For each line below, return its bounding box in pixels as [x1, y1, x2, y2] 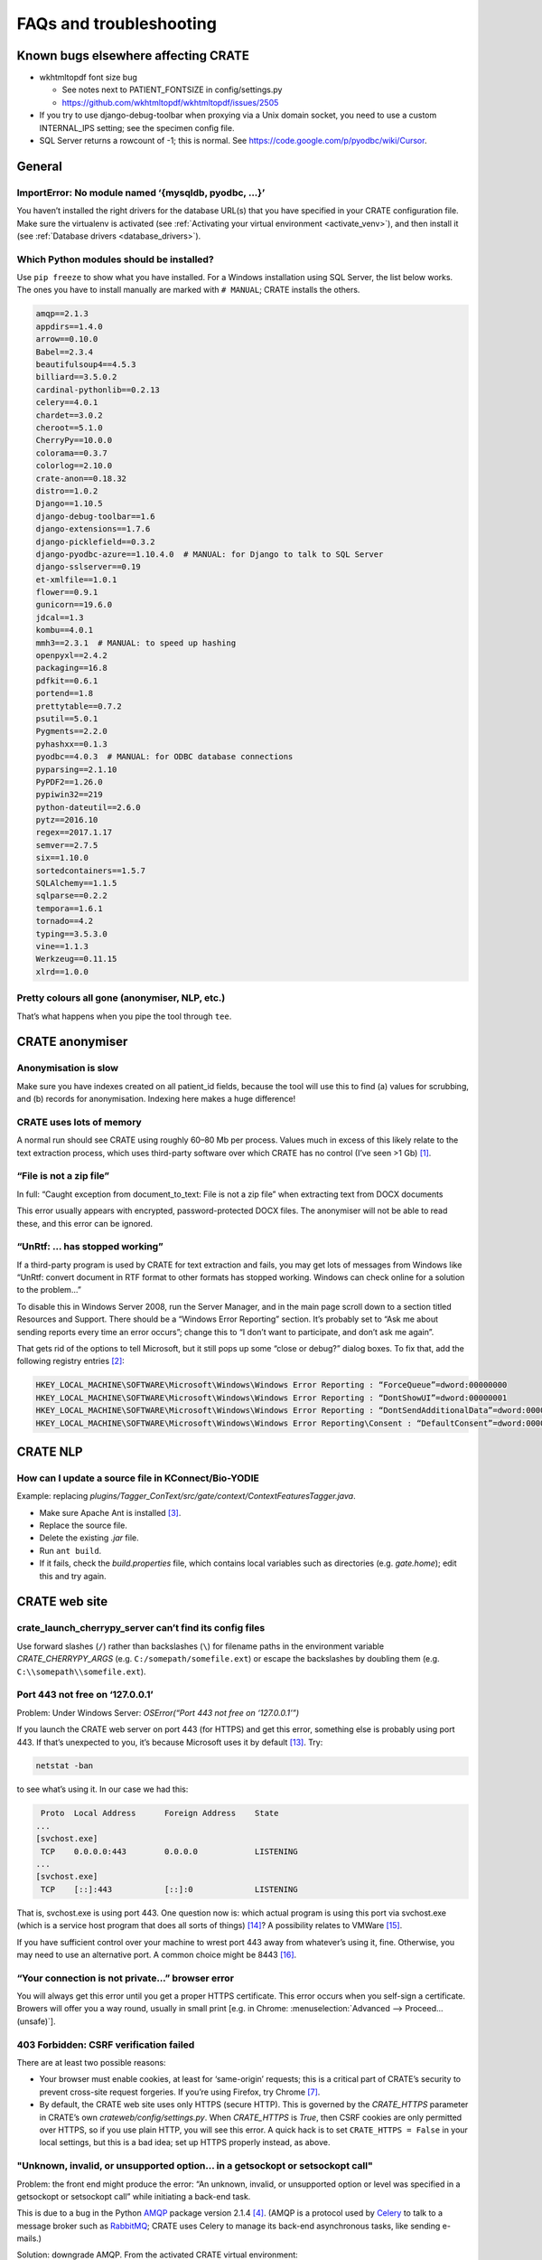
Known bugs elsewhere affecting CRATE [16, 48, 250, 63]
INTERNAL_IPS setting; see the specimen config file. [39, 122, 235, 133]
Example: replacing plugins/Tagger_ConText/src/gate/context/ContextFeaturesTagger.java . [16, 1491, 356, 1502]
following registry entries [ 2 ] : [16, 1356, 126, 1367]
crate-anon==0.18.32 [35, 473, 126, 484]
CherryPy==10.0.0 [35, 435, 113, 446]
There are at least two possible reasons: [16, 2058, 166, 2068]
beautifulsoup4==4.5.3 [35, 360, 136, 370]
